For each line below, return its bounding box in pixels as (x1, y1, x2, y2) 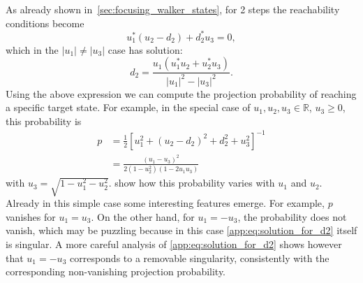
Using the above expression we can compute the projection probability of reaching (6, 86, 357, 101)
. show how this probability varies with (108, 175, 275, 190)
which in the (6, 42, 59, 57)
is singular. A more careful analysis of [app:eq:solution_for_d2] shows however (6, 236, 342, 251)
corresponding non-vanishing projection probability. (6, 264, 226, 279)
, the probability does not (237, 209, 347, 224)
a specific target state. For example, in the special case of (6, 100, 251, 115)
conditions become (6, 15, 84, 30)
